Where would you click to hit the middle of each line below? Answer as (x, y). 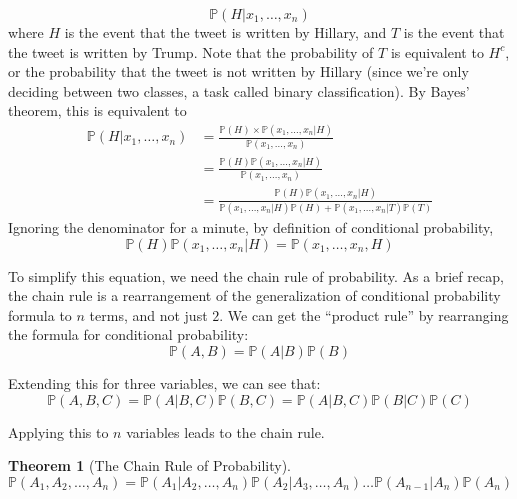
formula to (40, 314)
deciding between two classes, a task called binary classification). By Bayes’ (239, 90)
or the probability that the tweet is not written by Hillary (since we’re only (238, 71)
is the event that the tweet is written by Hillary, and (225, 32)
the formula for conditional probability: (128, 334)
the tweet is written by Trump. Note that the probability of (191, 51)
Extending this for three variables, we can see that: (164, 382)
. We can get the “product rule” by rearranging (364, 314)
